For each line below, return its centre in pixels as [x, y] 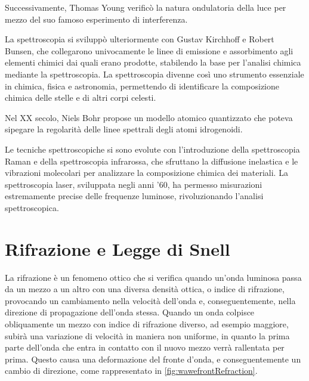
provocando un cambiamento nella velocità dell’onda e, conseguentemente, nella [150, 300]
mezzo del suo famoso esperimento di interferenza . [96, 19]
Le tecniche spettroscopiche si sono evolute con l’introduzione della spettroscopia [152, 149]
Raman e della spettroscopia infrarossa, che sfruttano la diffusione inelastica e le [152, 161]
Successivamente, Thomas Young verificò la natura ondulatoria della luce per [146, 7]
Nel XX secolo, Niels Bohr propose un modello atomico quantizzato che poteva [149, 117]
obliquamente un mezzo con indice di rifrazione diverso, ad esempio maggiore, [147, 324]
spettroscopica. [32, 207]
